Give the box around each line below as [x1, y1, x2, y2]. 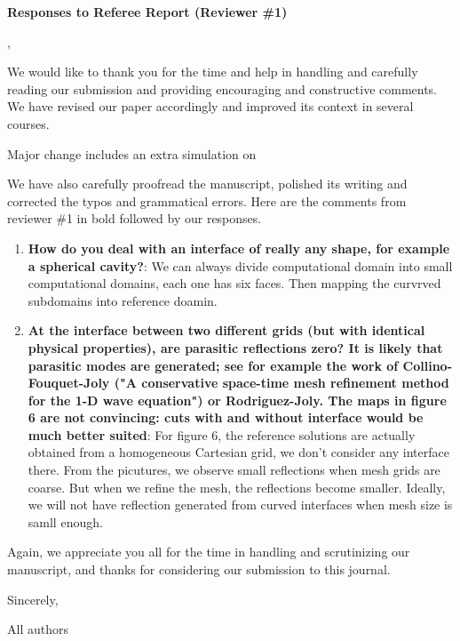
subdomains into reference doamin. [28, 291, 218, 309]
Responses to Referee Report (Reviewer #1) [7, 3, 288, 20]
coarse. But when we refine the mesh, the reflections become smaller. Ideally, [28, 477, 446, 496]
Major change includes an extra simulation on [7, 144, 257, 163]
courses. [7, 114, 50, 132]
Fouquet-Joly [28, 373, 110, 392]
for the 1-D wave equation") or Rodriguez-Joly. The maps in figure [28, 390, 447, 409]
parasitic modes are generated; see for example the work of [28, 356, 399, 374]
